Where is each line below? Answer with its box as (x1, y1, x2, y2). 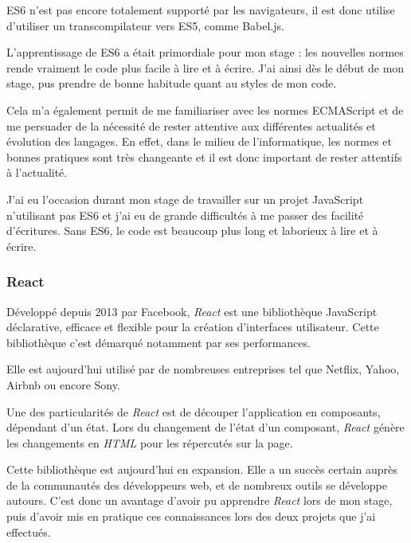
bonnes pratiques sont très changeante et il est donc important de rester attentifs (6, 148, 402, 165)
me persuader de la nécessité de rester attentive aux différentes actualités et (6, 117, 376, 134)
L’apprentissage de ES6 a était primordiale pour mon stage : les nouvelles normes (6, 44, 404, 61)
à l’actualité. (6, 164, 68, 181)
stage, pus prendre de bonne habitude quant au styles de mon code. (6, 75, 337, 92)
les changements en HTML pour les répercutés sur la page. (6, 434, 293, 451)
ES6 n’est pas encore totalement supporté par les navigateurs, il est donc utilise (6, 2, 395, 18)
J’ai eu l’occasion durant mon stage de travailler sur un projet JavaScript (6, 190, 364, 207)
